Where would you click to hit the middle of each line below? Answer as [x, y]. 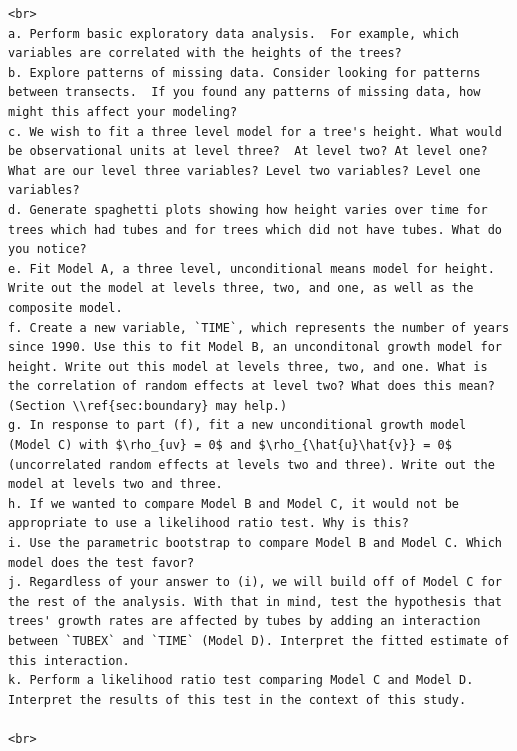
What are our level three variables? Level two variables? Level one [244, 170]
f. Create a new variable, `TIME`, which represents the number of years [259, 327]
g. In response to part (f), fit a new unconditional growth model [237, 425]
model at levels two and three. [115, 484]
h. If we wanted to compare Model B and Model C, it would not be [234, 503]
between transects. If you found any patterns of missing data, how [244, 92]
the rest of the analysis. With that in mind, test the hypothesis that [255, 601]
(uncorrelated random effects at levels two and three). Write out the [251, 464]
